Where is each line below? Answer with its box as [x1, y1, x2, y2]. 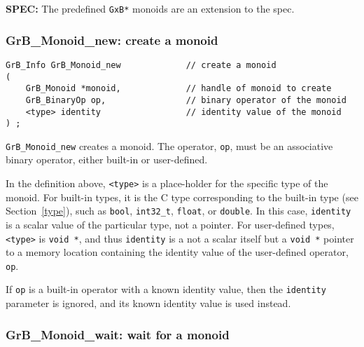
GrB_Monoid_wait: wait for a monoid [6, 325, 230, 343]
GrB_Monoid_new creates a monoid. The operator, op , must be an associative [6, 138, 333, 153]
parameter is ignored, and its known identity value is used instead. [6, 296, 291, 311]
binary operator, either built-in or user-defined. [6, 152, 208, 167]
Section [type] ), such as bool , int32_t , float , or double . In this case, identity [6, 203, 351, 218]
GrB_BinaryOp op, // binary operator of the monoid [25, 95, 346, 105]
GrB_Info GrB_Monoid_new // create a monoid [6, 60, 276, 70]
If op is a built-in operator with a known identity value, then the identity [6, 282, 326, 297]
